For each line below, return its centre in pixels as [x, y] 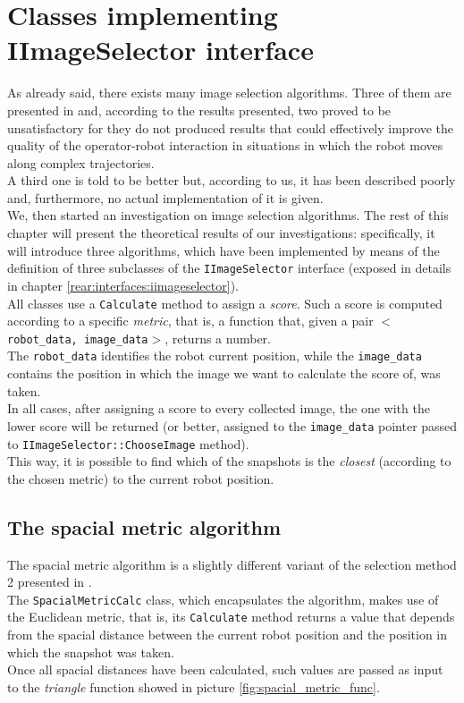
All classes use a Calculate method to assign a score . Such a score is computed [225, 303]
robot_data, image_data [78, 339]
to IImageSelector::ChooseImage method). [128, 443]
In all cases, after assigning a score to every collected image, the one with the [219, 408]
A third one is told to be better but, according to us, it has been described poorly [232, 180]
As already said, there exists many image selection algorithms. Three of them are [229, 93]
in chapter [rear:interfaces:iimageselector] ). [123, 285]
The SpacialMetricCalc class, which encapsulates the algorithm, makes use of [223, 599]
